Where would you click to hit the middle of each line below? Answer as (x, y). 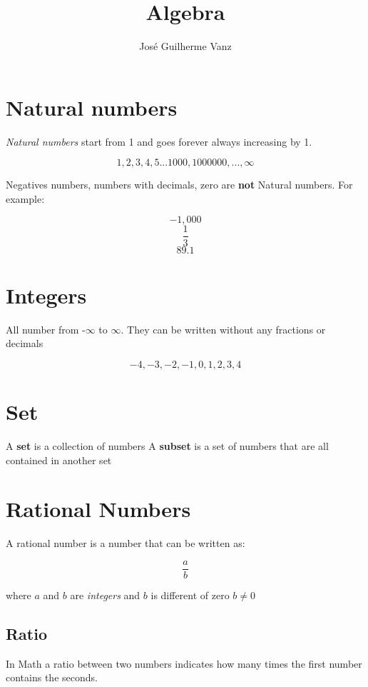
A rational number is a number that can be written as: (126, 543)
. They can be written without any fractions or (223, 329)
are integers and (105, 595)
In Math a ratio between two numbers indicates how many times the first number (184, 663)
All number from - (46, 329)
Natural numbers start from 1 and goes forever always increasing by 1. (159, 141)
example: (25, 198)
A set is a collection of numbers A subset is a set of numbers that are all (167, 445)
